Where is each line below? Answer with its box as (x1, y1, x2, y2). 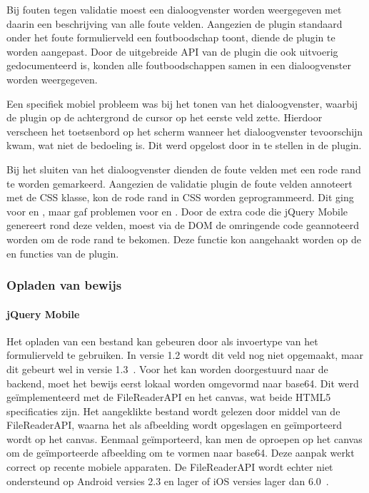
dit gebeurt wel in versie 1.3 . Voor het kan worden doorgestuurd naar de (6, 361, 328, 376)
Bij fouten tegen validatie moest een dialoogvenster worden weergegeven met (6, 2, 342, 16)
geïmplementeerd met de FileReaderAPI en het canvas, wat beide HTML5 (6, 390, 331, 405)
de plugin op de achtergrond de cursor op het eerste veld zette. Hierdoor (6, 110, 323, 125)
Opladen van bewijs (6, 276, 122, 294)
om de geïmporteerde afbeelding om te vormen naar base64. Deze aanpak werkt (6, 445, 355, 460)
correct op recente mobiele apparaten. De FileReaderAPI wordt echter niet (6, 459, 333, 474)
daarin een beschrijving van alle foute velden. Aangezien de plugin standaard (6, 16, 343, 31)
